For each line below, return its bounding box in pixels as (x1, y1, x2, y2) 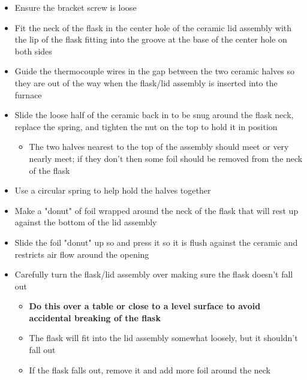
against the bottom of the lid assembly (14, 216, 157, 228)
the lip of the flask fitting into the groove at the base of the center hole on (14, 33, 287, 46)
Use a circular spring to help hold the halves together (14, 184, 211, 197)
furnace (14, 88, 42, 101)
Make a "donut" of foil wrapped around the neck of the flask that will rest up (14, 204, 299, 216)
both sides (14, 44, 52, 57)
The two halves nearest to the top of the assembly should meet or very (29, 140, 289, 153)
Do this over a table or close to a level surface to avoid (29, 300, 261, 312)
